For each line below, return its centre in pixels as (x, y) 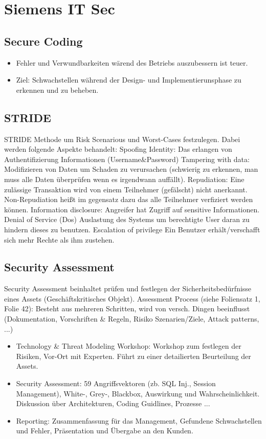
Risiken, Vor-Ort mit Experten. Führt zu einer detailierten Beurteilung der (134, 356)
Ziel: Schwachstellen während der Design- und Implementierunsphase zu (129, 80)
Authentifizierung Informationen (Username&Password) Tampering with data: (127, 159)
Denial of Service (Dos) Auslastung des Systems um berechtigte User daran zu (127, 219)
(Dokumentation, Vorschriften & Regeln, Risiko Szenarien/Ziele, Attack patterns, (132, 319)
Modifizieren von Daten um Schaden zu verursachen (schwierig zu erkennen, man (131, 169)
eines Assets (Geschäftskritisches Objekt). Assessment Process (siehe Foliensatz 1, (132, 298)
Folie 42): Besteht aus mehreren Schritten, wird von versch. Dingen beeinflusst (127, 308)
